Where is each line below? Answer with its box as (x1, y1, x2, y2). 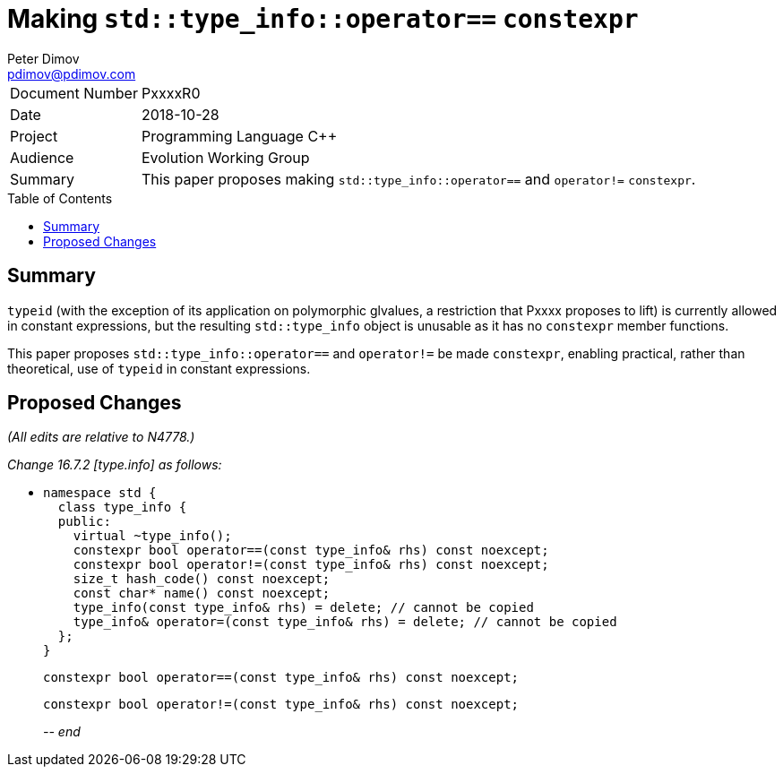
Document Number (10, 83, 138, 102)
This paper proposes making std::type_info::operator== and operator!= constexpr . (141, 169, 696, 188)
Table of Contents (7, 190, 113, 206)
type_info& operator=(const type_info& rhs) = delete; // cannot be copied (73, 615, 617, 630)
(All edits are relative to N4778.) (7, 429, 195, 445)
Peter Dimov (7, 50, 80, 66)
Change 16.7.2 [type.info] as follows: (7, 457, 222, 473)
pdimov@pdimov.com (7, 65, 136, 82)
